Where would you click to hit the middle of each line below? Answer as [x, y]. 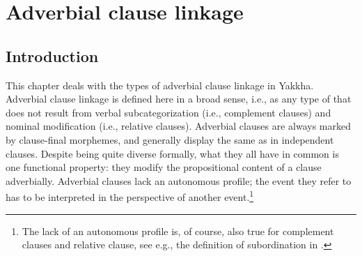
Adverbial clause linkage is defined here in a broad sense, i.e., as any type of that [179, 99]
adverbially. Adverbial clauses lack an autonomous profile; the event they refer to [179, 180]
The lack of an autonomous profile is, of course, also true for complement [178, 231]
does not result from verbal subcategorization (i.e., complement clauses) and [168, 112]
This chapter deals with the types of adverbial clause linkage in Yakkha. [160, 85]
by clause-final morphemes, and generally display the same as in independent [170, 139]
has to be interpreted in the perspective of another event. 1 [130, 196]
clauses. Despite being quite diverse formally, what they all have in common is [172, 153]
